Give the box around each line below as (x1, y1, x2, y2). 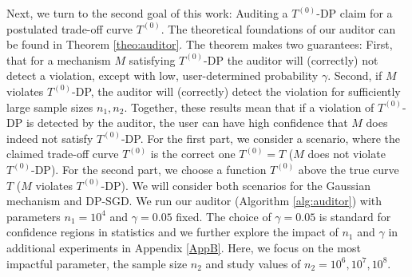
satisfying (129, 51, 176, 68)
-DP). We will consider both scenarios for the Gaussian (101, 176, 370, 193)
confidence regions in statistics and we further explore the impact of (6, 224, 339, 240)
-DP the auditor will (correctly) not (204, 51, 378, 68)
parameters (6, 208, 61, 224)
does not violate (307, 145, 386, 162)
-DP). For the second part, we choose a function (31, 160, 267, 177)
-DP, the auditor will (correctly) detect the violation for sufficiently (72, 82, 401, 99)
